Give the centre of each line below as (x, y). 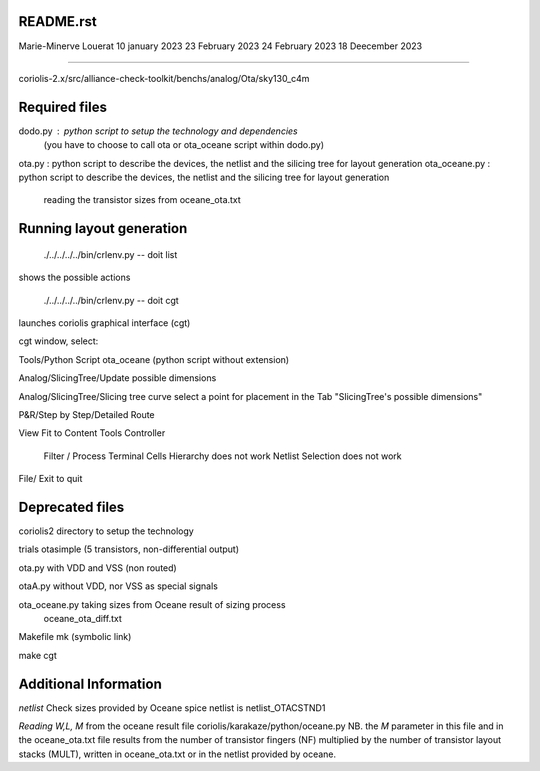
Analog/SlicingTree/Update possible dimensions (117, 378)
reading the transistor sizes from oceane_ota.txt (142, 200)
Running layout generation (103, 228)
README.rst (57, 21)
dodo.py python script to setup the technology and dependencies (158, 131)
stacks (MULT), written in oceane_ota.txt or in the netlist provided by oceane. (177, 754)
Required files (62, 106)
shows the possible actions (74, 277)
